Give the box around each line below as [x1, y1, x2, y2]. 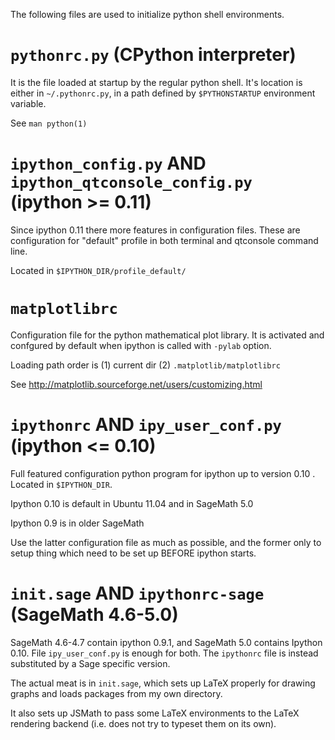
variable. [10, 97, 47, 109]
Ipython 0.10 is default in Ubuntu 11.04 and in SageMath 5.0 [10, 497, 254, 509]
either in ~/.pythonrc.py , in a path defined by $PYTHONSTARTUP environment [10, 87, 316, 99]
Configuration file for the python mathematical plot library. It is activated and [10, 329, 325, 341]
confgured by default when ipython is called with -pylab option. [10, 339, 272, 351]
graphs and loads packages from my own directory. [10, 687, 223, 699]
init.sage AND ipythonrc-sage [10, 582, 265, 604]
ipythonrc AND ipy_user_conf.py [10, 414, 282, 436]
